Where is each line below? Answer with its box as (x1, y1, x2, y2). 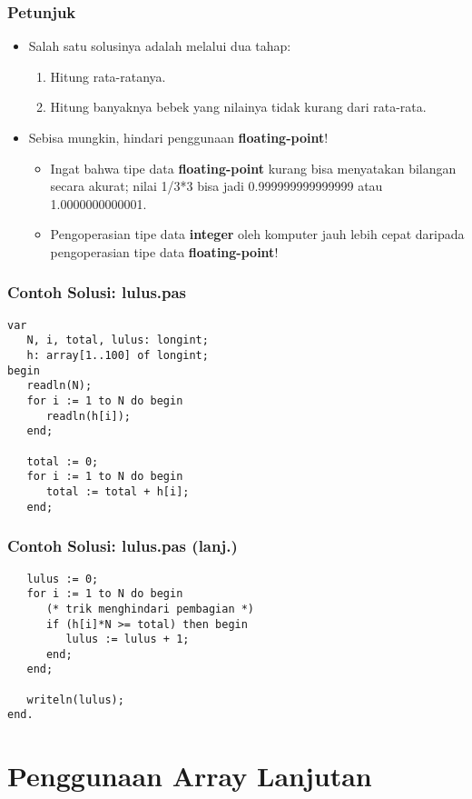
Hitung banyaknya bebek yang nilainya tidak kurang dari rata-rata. (50, 97, 427, 116)
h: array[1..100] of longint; (26, 349, 209, 363)
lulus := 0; (26, 572, 99, 585)
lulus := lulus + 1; (65, 633, 190, 646)
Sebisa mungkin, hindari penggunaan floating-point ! (28, 128, 329, 146)
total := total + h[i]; (45, 485, 190, 498)
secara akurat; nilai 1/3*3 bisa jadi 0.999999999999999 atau (50, 176, 383, 195)
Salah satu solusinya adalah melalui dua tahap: (28, 36, 291, 55)
